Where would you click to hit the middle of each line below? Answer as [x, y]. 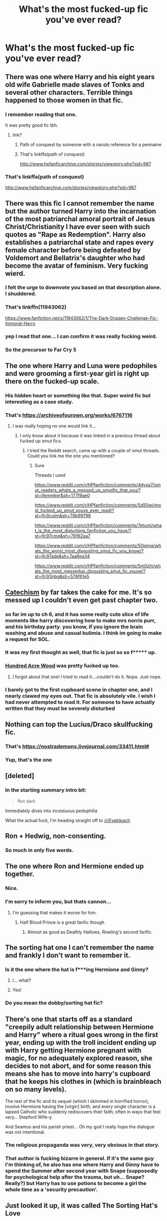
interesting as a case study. [39, 401]
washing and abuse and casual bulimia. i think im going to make [83, 633]
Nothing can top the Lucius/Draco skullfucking [79, 725]
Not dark [26, 801]
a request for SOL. [28, 639]
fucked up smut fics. [41, 441]
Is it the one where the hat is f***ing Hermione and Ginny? [77, 969]
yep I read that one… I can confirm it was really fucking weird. [81, 336]
